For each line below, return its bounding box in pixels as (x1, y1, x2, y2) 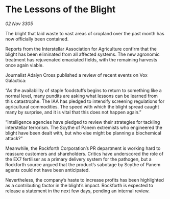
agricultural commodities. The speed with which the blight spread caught (5, 103, 159, 109)
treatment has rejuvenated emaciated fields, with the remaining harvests (5, 56, 158, 62)
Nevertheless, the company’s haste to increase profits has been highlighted (5, 176, 164, 183)
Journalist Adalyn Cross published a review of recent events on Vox (5, 72, 148, 78)
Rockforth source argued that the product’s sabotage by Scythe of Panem (5, 161, 161, 167)
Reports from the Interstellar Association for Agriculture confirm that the (5, 46, 157, 52)
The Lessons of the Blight (5, 4, 116, 15)
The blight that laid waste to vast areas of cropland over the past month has (5, 30, 164, 36)
